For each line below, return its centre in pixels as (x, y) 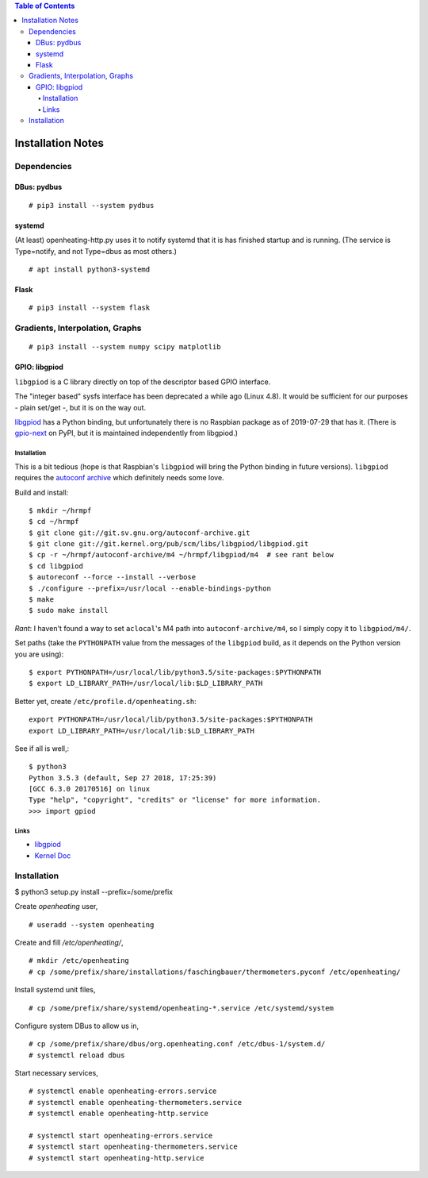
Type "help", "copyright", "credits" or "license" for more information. (175, 800)
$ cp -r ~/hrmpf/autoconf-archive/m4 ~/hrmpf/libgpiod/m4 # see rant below (182, 555)
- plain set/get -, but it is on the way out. (80, 407)
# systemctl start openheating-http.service (117, 1158)
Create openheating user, (56, 907)
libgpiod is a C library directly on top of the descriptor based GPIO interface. (143, 382)
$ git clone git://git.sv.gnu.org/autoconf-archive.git (139, 533)
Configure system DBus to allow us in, (77, 1026)
